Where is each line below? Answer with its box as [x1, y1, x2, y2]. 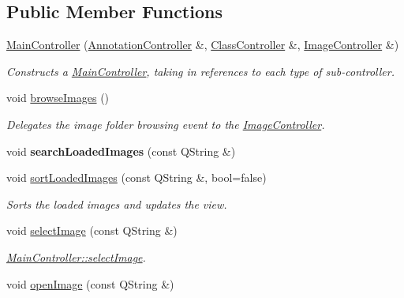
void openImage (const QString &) [6, 275, 174, 292]
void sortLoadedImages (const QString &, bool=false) [6, 169, 267, 186]
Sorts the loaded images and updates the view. [6, 195, 227, 212]
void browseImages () [6, 89, 110, 106]
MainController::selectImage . [6, 248, 146, 265]
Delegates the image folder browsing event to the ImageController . [6, 115, 325, 132]
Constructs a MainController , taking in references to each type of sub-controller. [6, 62, 395, 79]
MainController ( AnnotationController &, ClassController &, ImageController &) [6, 36, 399, 53]
